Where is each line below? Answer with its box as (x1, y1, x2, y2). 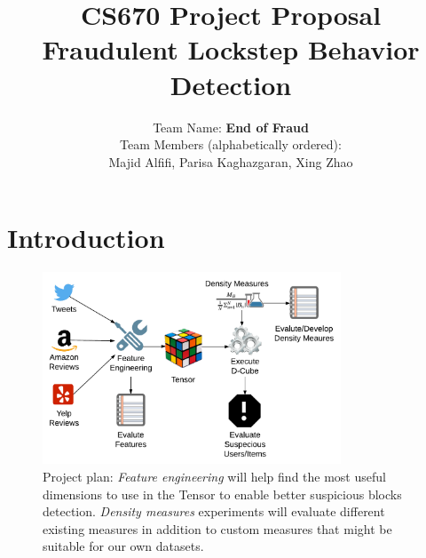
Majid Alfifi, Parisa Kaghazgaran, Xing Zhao (108, 152, 353, 171)
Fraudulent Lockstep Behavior (42, 31, 420, 68)
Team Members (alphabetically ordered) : (120, 135, 342, 154)
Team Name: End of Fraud (153, 117, 309, 136)
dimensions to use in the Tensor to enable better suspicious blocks (43, 484, 402, 503)
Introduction (7, 219, 165, 256)
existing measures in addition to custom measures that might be (43, 519, 392, 538)
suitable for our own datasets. (43, 537, 204, 555)
